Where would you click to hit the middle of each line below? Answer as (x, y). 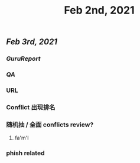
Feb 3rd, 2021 (32, 42)
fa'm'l (22, 138)
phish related (25, 153)
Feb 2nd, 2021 (99, 10)
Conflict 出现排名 (31, 107)
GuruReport (23, 58)
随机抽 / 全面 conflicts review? (50, 125)
